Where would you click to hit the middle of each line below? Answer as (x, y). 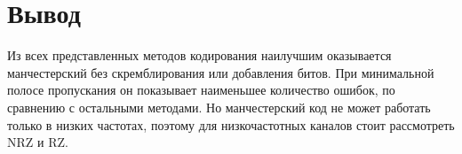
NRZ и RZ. (38, 142)
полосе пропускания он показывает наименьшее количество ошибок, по (201, 90)
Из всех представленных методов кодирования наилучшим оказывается (199, 55)
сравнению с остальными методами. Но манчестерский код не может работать (219, 107)
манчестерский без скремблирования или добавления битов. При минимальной (221, 72)
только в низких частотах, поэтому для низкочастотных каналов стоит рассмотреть (231, 124)
